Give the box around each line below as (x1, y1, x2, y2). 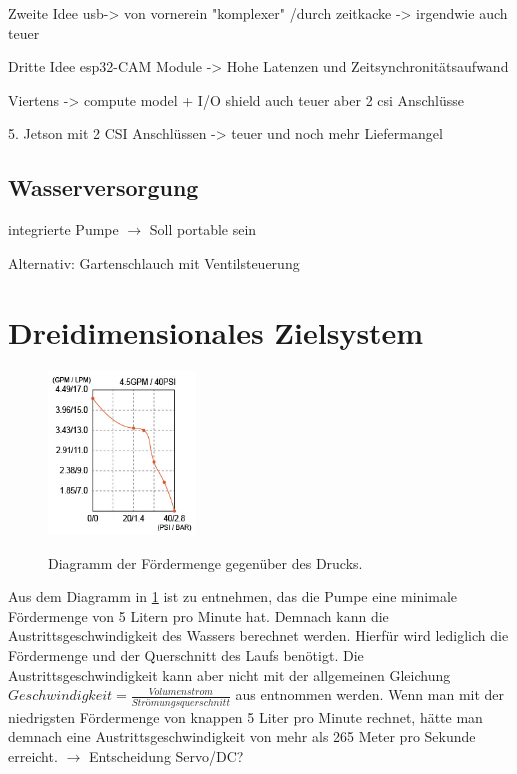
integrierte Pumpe (8, 219, 119, 240)
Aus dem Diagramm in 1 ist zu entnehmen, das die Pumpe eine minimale (8, 586, 458, 607)
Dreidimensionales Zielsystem (8, 311, 424, 352)
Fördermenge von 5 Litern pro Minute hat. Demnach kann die (8, 605, 389, 626)
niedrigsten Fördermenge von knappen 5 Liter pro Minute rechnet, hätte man (8, 706, 483, 727)
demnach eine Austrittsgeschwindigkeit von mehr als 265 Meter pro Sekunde (8, 726, 476, 747)
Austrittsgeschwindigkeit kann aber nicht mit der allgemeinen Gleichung (8, 664, 451, 685)
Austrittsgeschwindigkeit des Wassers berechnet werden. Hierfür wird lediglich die (8, 625, 509, 646)
